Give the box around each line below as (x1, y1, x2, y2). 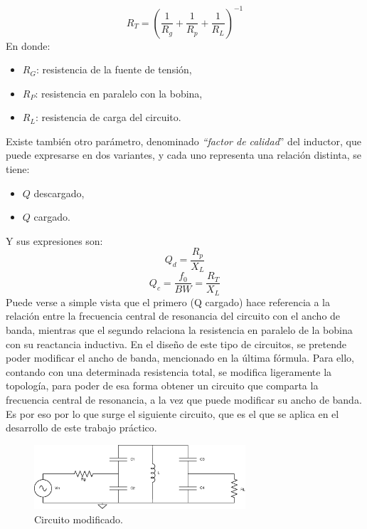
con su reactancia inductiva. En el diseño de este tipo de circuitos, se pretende (6, 336, 346, 351)
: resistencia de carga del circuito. (35, 110, 181, 125)
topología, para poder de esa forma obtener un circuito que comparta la (6, 378, 319, 393)
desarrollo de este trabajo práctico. (6, 420, 157, 435)
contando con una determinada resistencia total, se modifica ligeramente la (6, 364, 332, 379)
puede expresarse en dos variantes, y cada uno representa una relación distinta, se (6, 147, 362, 162)
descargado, (33, 185, 85, 200)
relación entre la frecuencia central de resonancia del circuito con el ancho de (6, 308, 341, 323)
